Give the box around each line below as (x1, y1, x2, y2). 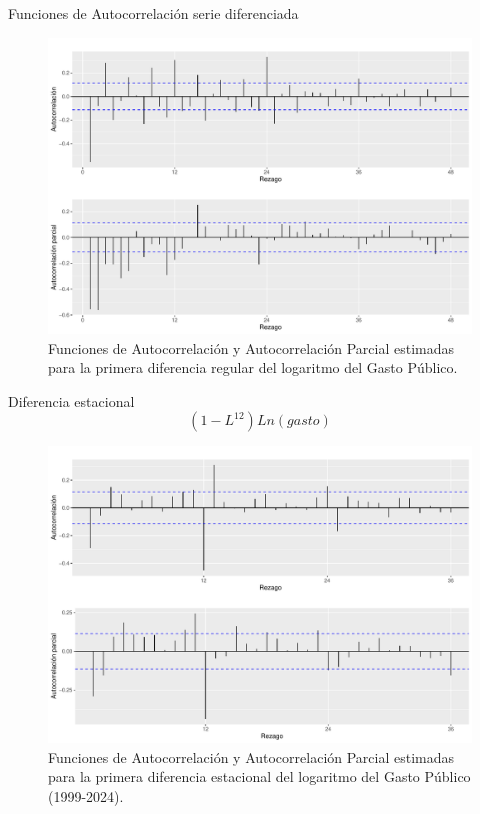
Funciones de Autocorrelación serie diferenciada (8, 3, 299, 23)
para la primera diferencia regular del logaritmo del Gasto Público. (48, 357, 458, 378)
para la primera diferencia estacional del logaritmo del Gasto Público (48, 766, 471, 787)
